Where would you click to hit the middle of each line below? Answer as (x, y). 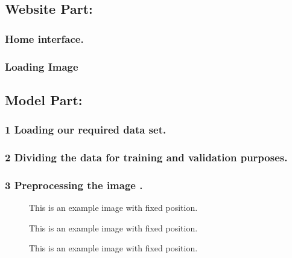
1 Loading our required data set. (86, 130)
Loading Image (42, 66)
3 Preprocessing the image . (74, 185)
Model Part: (44, 99)
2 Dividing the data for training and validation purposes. (146, 157)
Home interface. (44, 38)
